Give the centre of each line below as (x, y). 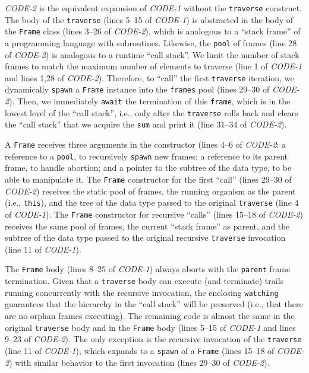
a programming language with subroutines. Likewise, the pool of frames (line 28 (151, 42)
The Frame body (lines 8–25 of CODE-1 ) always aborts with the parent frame (148, 269)
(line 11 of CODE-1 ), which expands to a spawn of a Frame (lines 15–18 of (140, 350)
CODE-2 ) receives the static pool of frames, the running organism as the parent (150, 191)
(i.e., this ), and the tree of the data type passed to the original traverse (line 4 (152, 203)
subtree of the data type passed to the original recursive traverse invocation (145, 237)
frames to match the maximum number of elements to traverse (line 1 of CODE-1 (154, 66)
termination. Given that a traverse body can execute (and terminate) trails (144, 281)
